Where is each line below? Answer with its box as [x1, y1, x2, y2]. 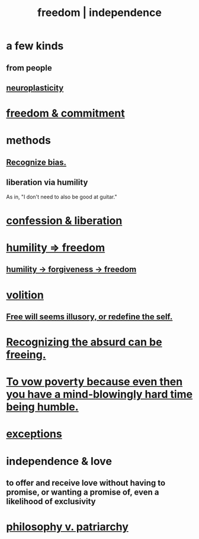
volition [6, 288, 44, 301]
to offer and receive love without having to [6, 478, 166, 488]
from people [6, 63, 52, 73]
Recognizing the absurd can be [6, 335, 162, 349]
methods [6, 134, 52, 147]
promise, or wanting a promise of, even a [6, 487, 159, 498]
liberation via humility [6, 178, 88, 188]
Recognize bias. [6, 157, 67, 167]
